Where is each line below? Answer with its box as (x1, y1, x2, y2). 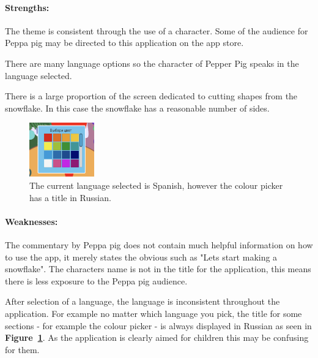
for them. (5, 343, 40, 356)
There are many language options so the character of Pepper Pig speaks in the (5, 56, 299, 69)
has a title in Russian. (29, 191, 111, 204)
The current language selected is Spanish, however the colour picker (29, 179, 283, 191)
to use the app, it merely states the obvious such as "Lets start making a (5, 250, 278, 263)
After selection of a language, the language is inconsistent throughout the (5, 295, 280, 308)
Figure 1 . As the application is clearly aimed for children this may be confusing (5, 331, 309, 344)
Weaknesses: (5, 215, 58, 227)
